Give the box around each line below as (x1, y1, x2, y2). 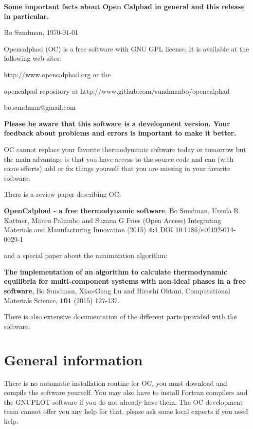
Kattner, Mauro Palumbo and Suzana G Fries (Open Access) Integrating (4, 215, 221, 225)
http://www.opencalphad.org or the (4, 69, 111, 79)
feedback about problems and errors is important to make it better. (4, 128, 236, 138)
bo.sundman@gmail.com (4, 102, 76, 112)
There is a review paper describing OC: (4, 189, 121, 199)
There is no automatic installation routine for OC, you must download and (4, 378, 227, 388)
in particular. (4, 11, 49, 21)
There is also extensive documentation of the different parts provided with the (4, 311, 237, 322)
